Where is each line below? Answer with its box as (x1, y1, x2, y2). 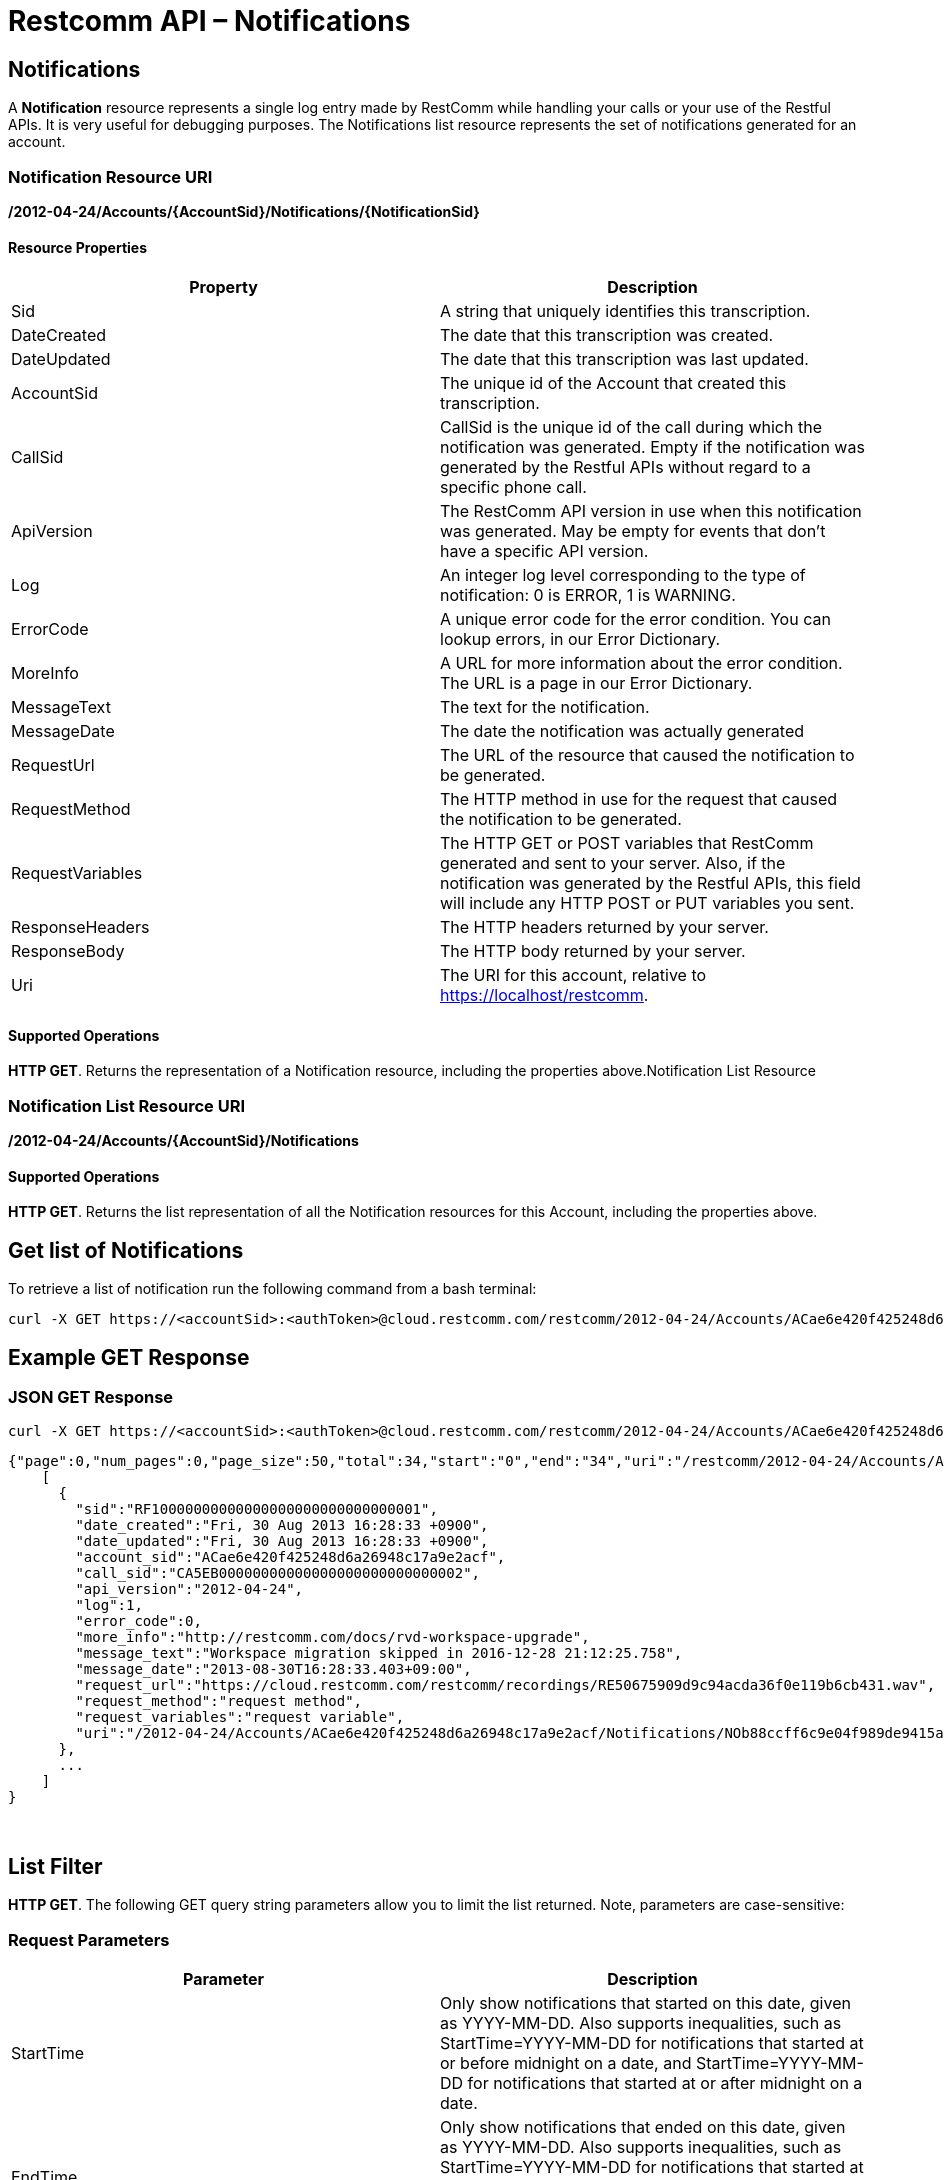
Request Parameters (8, 1929, 170, 1950)
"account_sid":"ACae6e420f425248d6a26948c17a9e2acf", (75, 1549, 506, 1566)
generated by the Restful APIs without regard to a (440, 457, 811, 478)
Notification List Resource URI (8, 1095, 246, 1116)
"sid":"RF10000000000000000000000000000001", (75, 1501, 438, 1518)
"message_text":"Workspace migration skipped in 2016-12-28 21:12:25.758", (75, 1645, 683, 1662)
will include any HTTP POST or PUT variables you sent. (440, 893, 855, 914)
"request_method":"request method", (75, 1693, 363, 1710)
